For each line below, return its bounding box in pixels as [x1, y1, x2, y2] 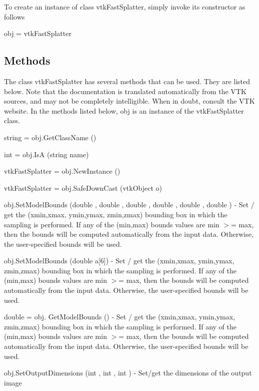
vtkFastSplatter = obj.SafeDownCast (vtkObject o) [4, 182, 162, 193]
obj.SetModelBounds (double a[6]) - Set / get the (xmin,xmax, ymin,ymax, [4, 255, 234, 266]
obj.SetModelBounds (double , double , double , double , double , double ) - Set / [4, 199, 254, 210]
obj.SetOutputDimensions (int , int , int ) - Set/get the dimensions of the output [4, 367, 252, 378]
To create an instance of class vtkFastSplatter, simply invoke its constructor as [4, 2, 245, 12]
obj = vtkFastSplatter [4, 28, 71, 39]
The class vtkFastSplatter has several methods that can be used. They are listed [4, 76, 250, 86]
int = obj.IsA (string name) [4, 149, 89, 159]
